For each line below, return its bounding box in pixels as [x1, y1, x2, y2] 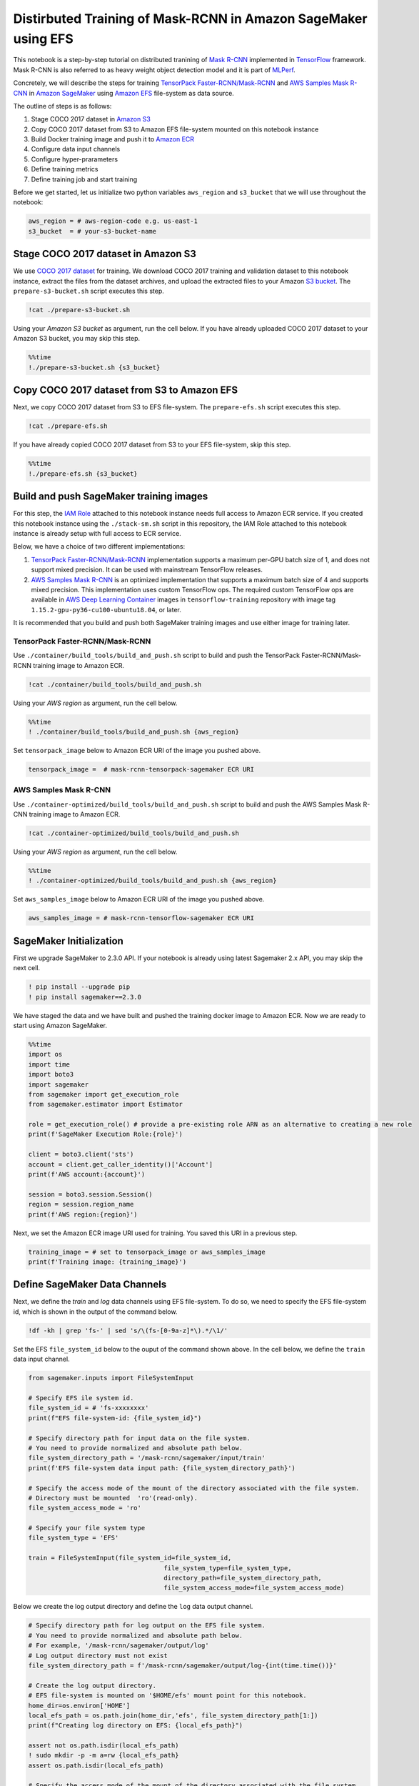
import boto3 [28, 1070, 74, 1079]
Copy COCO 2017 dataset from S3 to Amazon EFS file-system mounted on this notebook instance [31, 125, 319, 134]
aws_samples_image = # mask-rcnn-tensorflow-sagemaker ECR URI [28, 914, 255, 922]
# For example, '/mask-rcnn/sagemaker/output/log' [28, 1642, 210, 1650]
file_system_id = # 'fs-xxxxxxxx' [28, 1404, 149, 1412]
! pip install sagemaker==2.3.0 [28, 993, 142, 1001]
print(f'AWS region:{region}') [28, 1210, 138, 1218]
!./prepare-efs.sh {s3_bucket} [28, 469, 138, 478]
